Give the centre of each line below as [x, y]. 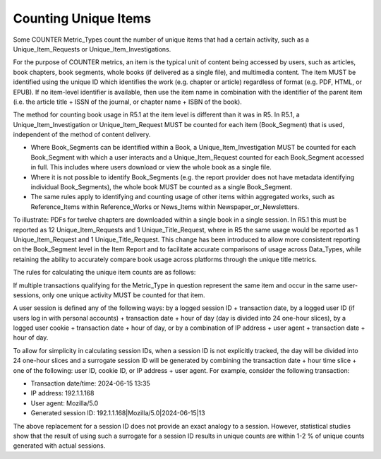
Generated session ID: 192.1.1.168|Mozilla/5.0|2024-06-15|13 [118, 413]
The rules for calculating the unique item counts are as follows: [104, 273]
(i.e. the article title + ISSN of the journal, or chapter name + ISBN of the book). [128, 102]
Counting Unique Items [82, 18]
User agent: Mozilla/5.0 [65, 403]
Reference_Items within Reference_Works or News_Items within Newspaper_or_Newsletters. [165, 207]
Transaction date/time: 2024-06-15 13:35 [91, 383]
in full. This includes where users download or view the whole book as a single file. [151, 167]
